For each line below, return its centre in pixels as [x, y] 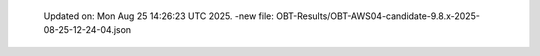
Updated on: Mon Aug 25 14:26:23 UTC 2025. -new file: [158, 16]
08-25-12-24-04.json [87, 30]
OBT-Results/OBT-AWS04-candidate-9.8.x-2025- [377, 16]
